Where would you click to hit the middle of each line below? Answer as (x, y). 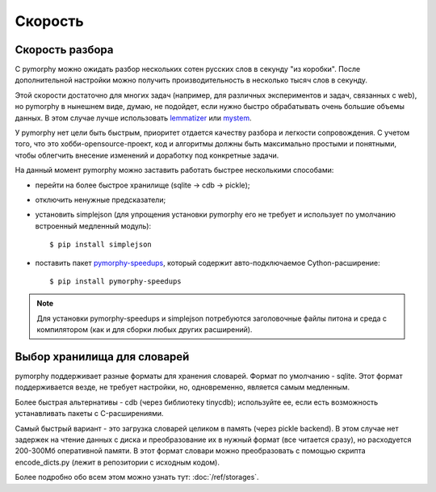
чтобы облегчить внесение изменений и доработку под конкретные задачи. (147, 155)
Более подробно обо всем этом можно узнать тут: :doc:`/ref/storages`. (137, 477)
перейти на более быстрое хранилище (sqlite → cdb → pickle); (143, 185)
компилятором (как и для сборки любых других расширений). (145, 330)
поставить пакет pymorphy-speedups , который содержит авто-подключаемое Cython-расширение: (208, 263)
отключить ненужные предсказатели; (101, 200)
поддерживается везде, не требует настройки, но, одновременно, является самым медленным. (182, 387)
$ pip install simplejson (101, 245)
